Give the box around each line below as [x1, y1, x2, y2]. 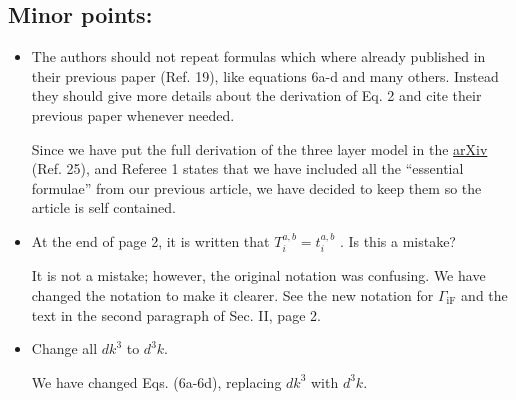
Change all [31, 338, 98, 359]
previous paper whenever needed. [31, 104, 235, 125]
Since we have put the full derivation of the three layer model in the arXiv [31, 138, 488, 159]
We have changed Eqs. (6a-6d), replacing [31, 371, 282, 392]
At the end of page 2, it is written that [31, 230, 270, 251]
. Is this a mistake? [339, 230, 456, 251]
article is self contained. [31, 197, 176, 218]
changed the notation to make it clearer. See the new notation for [31, 284, 434, 305]
